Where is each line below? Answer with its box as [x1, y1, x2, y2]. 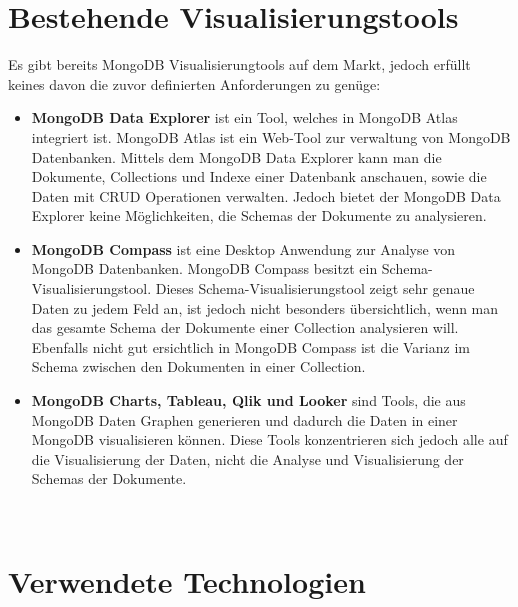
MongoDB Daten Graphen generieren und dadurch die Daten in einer [31, 409, 458, 430]
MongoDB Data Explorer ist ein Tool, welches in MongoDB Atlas [31, 107, 458, 128]
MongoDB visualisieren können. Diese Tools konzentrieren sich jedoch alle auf [31, 429, 508, 450]
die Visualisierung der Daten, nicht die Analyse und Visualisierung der [31, 448, 464, 469]
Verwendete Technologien [8, 560, 366, 601]
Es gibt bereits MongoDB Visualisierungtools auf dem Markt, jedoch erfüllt [8, 54, 471, 75]
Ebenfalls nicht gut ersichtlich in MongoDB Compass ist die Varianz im [31, 336, 470, 357]
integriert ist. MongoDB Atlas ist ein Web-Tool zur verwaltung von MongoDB [31, 126, 511, 147]
